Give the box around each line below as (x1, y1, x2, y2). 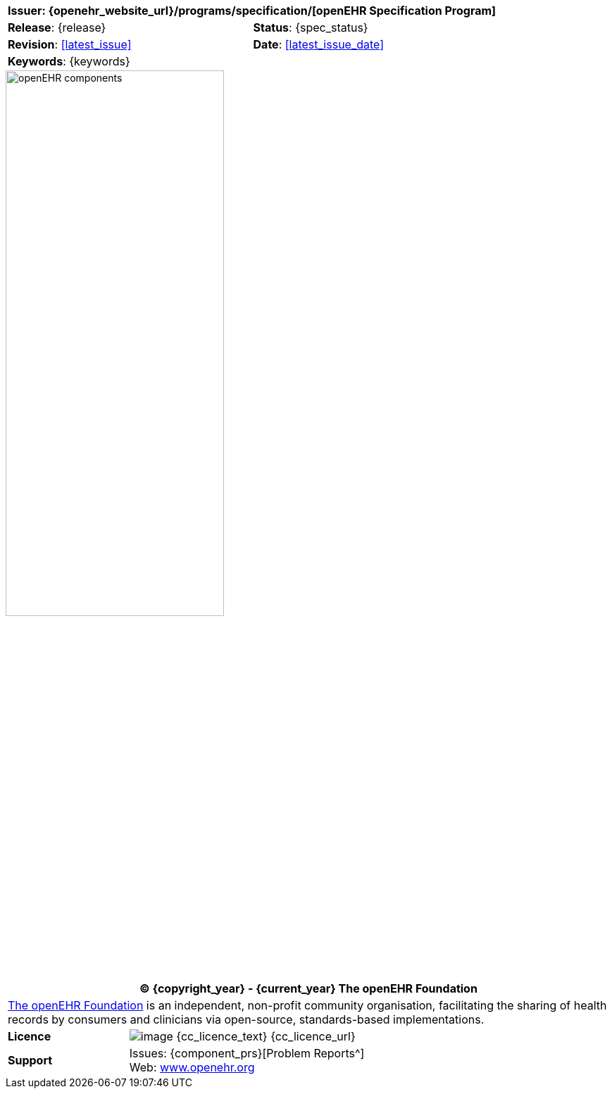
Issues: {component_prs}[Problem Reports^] (129, 1046, 365, 1061)
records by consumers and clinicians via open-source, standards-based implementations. (8, 1012, 485, 1027)
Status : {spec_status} (253, 20, 368, 34)
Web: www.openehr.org (129, 1060, 255, 1075)
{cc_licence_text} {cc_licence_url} (176, 1029, 356, 1044)
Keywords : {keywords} (8, 54, 130, 68)
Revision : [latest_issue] (8, 37, 132, 51)
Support (8, 1053, 53, 1068)
